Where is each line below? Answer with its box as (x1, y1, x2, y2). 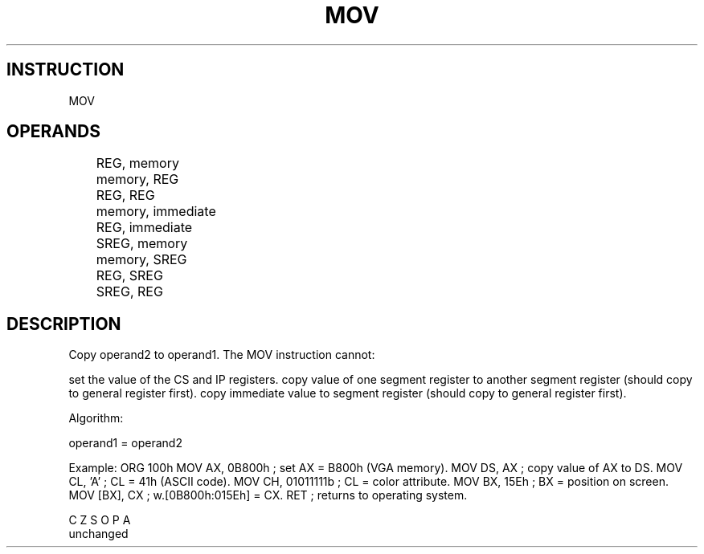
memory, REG (96, 171, 179, 188)
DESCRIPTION (6, 313, 121, 334)
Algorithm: (68, 411, 124, 426)
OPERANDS (6, 121, 100, 142)
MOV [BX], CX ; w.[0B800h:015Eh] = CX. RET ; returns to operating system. (68, 488, 468, 503)
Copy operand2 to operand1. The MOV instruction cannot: (68, 348, 375, 362)
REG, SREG (96, 267, 163, 284)
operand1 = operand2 (68, 436, 182, 450)
